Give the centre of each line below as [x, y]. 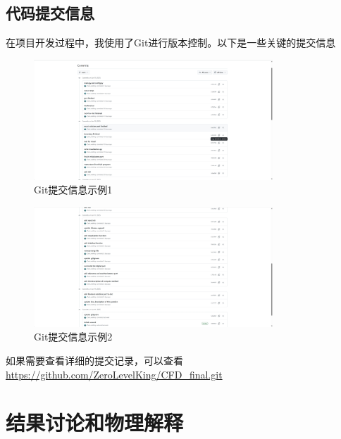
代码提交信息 [50, 13]
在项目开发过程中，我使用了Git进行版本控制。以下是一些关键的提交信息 [171, 43]
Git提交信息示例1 [73, 190]
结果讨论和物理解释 [95, 422]
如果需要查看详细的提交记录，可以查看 [94, 360]
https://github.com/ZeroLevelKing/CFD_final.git [114, 374]
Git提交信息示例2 [73, 337]
